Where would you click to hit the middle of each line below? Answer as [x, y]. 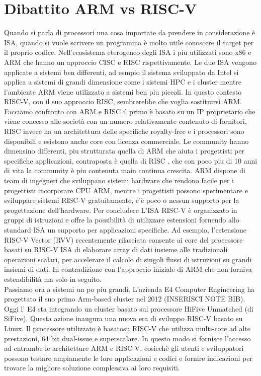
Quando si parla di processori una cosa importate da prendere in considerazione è [130, 32]
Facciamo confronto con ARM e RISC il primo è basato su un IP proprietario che [130, 111]
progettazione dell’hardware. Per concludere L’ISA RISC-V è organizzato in [121, 210]
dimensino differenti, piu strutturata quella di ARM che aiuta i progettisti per [124, 151]
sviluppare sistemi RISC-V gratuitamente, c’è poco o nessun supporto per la [122, 200]
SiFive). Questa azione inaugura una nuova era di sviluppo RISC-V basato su [123, 318]
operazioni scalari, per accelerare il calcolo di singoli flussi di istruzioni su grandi [128, 259]
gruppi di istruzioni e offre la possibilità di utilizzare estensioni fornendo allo [122, 220]
